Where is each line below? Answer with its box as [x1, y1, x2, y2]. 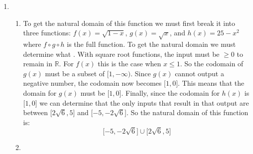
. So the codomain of [180, 58, 244, 69]
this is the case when [98, 58, 161, 69]
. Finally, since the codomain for [121, 87, 220, 98]
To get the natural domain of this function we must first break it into [23, 17, 236, 28]
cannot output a [175, 68, 224, 78]
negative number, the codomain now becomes [23, 78, 162, 88]
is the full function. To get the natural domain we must [67, 38, 236, 49]
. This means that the [178, 78, 245, 88]
